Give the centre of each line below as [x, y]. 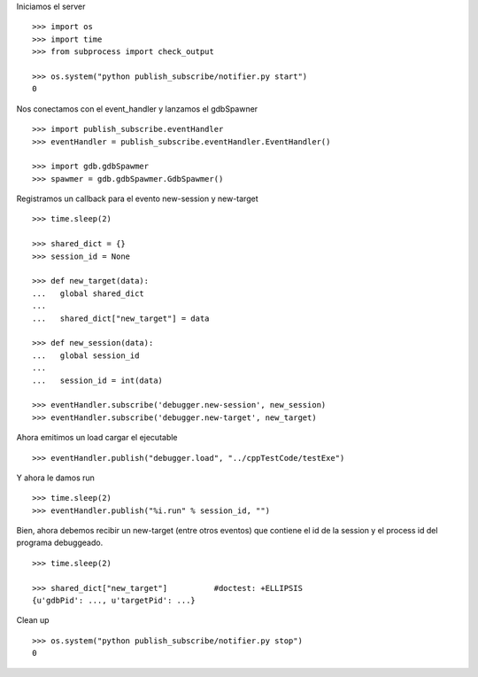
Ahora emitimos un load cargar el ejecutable [97, 438]
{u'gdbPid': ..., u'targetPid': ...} [114, 601]
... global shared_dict [89, 293]
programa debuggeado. [60, 543]
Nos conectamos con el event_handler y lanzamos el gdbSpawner [137, 109]
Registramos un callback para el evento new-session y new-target [137, 198]
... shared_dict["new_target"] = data [121, 318]
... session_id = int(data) [98, 380]
